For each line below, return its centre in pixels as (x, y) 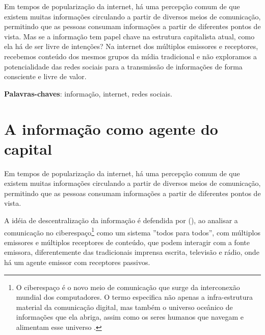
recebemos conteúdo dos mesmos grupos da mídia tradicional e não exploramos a (131, 56)
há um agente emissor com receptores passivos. (77, 262)
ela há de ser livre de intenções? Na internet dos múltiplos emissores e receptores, (131, 46)
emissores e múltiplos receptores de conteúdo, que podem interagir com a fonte (127, 242)
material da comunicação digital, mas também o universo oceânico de (124, 307)
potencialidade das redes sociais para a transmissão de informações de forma (123, 66)
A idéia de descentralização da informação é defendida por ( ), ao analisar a (121, 220)
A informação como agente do (111, 128)
